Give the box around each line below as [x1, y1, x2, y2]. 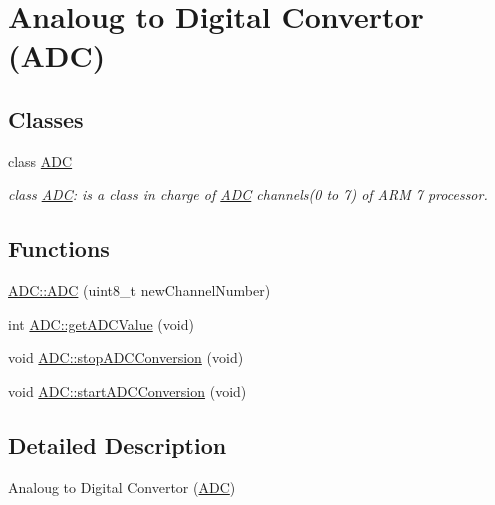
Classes [8, 103, 84, 134]
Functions [8, 233, 110, 264]
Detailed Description [8, 429, 227, 460]
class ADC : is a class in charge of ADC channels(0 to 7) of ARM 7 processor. [8, 184, 488, 205]
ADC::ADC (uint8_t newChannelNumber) [8, 280, 271, 301]
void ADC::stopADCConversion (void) [8, 347, 244, 368]
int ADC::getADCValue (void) [8, 313, 194, 334]
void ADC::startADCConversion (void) [8, 380, 247, 401]
